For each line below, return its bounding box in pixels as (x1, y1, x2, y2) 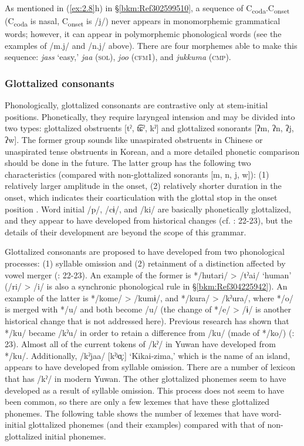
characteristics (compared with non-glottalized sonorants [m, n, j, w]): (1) (5, 168, 269, 180)
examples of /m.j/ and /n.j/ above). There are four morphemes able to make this (5, 39, 298, 51)
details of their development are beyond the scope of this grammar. (5, 225, 246, 238)
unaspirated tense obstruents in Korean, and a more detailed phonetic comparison (5, 145, 300, 157)
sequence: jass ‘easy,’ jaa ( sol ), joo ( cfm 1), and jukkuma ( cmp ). (5, 51, 231, 63)
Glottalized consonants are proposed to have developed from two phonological (5, 245, 285, 258)
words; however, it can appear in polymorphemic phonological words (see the (5, 28, 282, 40)
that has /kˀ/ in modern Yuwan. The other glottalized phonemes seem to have (5, 372, 286, 384)
